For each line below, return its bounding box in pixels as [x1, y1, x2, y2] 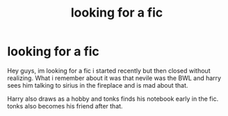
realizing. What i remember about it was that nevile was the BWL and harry [7, 74, 221, 82]
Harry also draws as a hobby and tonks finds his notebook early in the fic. [7, 95, 219, 103]
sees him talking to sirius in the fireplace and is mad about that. [7, 81, 188, 89]
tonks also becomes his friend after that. [7, 101, 123, 110]
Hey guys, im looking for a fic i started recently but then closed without [7, 66, 211, 75]
